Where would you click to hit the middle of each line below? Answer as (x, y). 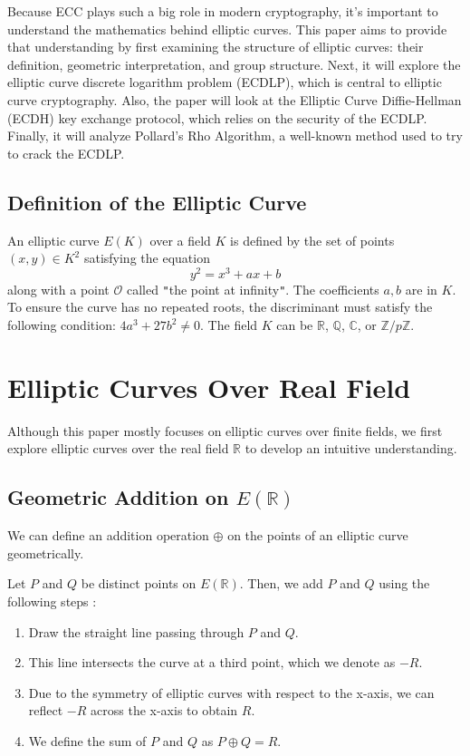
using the (404, 583)
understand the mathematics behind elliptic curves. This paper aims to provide (227, 29)
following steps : (52, 601)
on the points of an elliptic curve (318, 535)
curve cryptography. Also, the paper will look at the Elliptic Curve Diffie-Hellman (235, 99)
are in (421, 289)
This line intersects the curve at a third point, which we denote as (212, 662)
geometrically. (46, 552)
